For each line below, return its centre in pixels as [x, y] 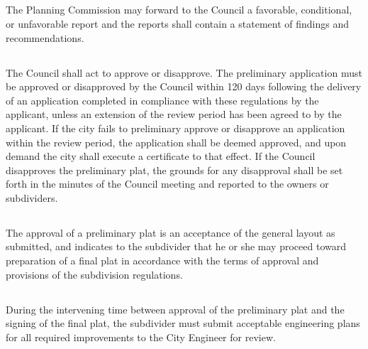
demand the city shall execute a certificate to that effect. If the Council [161, 156]
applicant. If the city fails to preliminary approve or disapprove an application [175, 128]
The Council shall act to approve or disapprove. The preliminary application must [184, 72]
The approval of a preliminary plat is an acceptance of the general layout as [171, 232]
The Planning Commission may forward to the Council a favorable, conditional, [179, 10]
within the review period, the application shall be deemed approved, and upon [176, 142]
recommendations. [45, 37]
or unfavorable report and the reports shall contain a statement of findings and [177, 23]
